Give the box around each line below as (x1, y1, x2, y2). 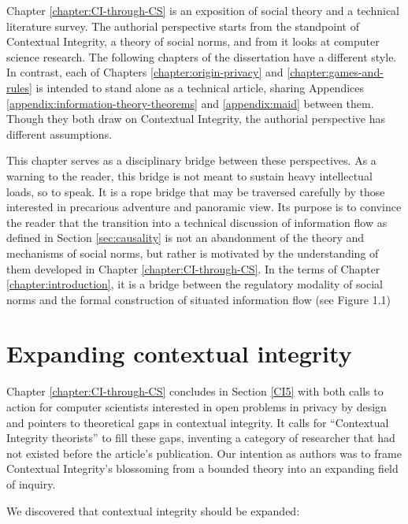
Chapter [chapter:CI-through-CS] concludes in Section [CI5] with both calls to (6, 383, 384, 400)
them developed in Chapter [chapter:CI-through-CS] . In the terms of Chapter (6, 260, 380, 277)
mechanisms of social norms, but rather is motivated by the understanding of (6, 244, 379, 261)
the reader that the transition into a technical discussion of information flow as (6, 214, 388, 230)
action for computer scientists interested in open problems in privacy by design (6, 399, 387, 414)
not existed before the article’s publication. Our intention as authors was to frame (6, 444, 402, 461)
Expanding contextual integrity (6, 337, 352, 370)
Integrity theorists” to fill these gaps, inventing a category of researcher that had (6, 429, 395, 446)
